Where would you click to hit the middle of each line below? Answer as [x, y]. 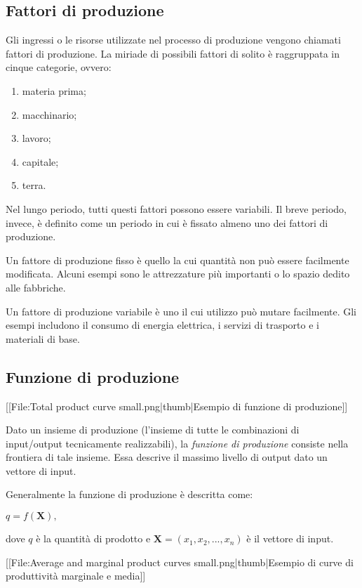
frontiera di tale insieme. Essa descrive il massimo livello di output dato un [167, 457]
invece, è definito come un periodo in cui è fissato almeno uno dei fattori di [167, 222]
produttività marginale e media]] [76, 576]
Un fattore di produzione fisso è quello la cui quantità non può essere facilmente [177, 260]
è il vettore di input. [290, 538]
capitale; [40, 161]
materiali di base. [43, 338]
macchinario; [49, 114]
